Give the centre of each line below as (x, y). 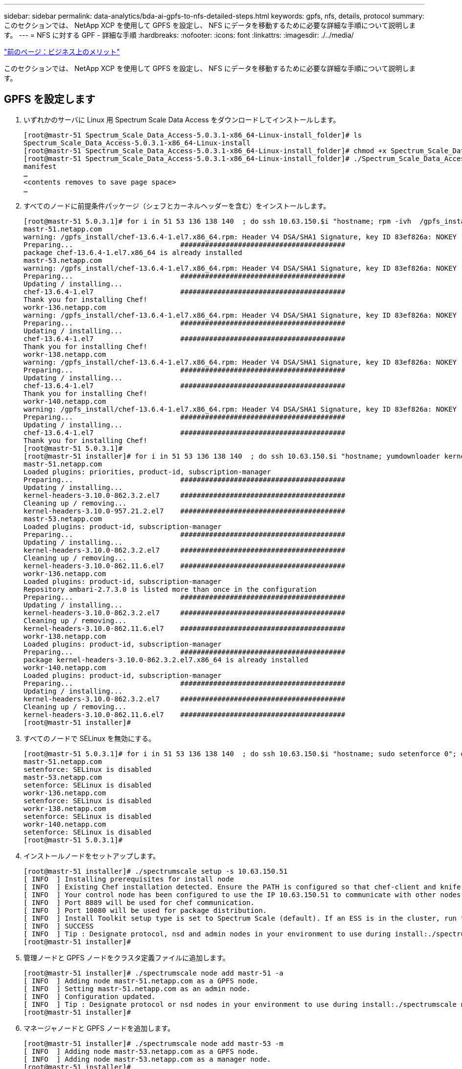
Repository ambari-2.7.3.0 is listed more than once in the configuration (170, 589)
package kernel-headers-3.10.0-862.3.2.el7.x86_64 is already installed (166, 660)
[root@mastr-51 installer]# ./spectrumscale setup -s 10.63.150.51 (156, 871)
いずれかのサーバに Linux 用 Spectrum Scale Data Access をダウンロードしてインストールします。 (182, 119)
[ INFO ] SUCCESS (59, 926)
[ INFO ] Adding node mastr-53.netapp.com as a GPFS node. (141, 1051)
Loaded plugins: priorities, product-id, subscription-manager (147, 472)
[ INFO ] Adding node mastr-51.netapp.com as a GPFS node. (141, 981)
